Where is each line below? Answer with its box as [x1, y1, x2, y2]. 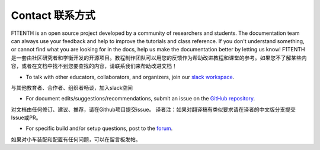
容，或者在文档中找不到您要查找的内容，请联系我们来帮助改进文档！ [11, 63, 177, 70]
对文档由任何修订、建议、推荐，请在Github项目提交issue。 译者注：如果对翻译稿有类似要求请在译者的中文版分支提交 [11, 106, 296, 113]
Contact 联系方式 [11, 9, 96, 22]
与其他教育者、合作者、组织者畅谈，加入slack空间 [11, 84, 133, 91]
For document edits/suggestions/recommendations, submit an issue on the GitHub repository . [25, 95, 255, 102]
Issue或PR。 [11, 114, 41, 121]
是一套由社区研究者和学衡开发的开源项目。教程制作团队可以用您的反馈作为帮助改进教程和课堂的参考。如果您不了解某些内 [11, 54, 307, 61]
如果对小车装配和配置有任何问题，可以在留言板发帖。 [11, 136, 141, 143]
